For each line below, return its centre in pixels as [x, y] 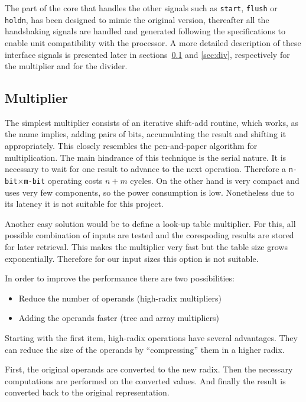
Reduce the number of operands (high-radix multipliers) [120, 298]
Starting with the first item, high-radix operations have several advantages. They [151, 337]
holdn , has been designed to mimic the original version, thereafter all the [137, 19]
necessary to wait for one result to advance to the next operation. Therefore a [146, 169]
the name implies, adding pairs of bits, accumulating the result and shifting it [146, 134]
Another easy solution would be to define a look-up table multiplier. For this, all [150, 223]
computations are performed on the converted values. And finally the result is [145, 380]
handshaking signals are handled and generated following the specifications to [145, 31]
